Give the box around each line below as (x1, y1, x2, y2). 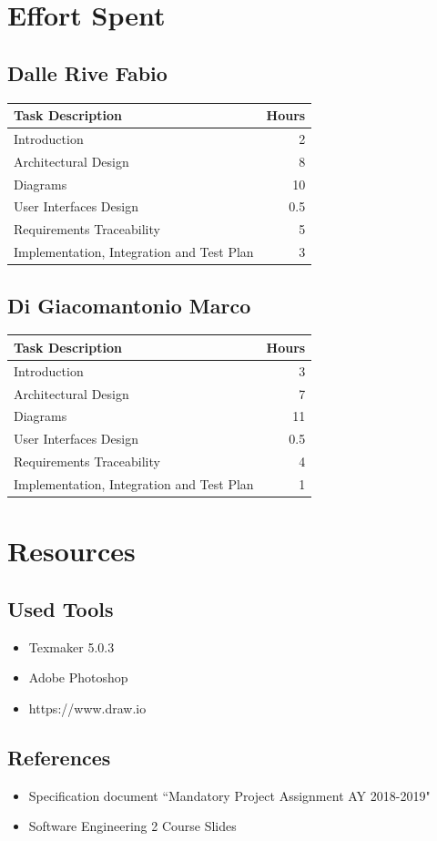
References (7, 743, 111, 771)
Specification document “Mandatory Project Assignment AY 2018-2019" (28, 785, 431, 805)
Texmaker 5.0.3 (28, 637, 115, 656)
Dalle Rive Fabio (7, 58, 168, 87)
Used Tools (7, 594, 114, 622)
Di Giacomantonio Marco (7, 291, 251, 319)
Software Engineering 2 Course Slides (28, 816, 237, 836)
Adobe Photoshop (28, 668, 128, 687)
